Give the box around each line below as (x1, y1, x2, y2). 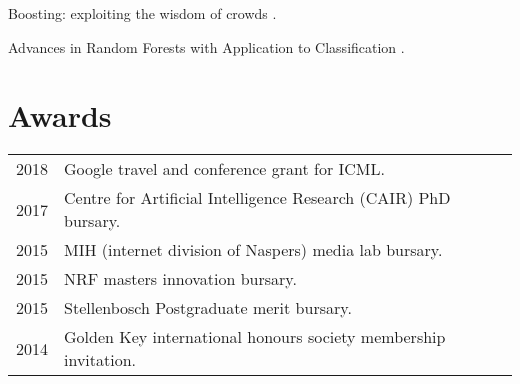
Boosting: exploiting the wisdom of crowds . (8, 3, 277, 23)
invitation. (64, 348, 137, 372)
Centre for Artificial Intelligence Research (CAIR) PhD (64, 186, 451, 210)
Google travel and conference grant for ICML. (64, 157, 385, 181)
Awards (8, 95, 112, 136)
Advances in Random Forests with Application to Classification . (8, 36, 405, 57)
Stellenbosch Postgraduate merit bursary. (64, 296, 352, 320)
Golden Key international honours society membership (64, 325, 446, 349)
